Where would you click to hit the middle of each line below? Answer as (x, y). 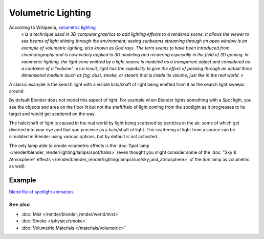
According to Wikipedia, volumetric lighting (53, 27)
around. (17, 91)
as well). (18, 166)
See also (20, 204)
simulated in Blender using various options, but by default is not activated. (84, 137)
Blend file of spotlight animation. (42, 191)
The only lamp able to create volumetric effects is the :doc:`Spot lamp (79, 145)
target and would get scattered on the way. (52, 114)
